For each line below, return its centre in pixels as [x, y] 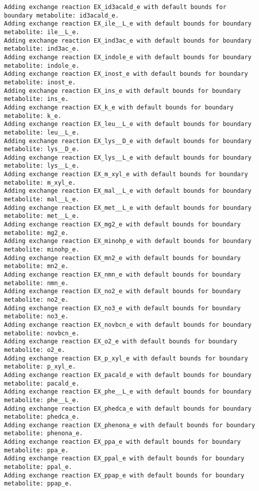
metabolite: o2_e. [35, 350]
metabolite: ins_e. [36, 99]
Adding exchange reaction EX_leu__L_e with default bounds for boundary [128, 124]
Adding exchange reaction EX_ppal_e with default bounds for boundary [124, 459]
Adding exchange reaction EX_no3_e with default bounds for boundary [122, 308]
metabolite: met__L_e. [42, 216]
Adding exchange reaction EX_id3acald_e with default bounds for [115, 7]
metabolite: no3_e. [36, 317]
